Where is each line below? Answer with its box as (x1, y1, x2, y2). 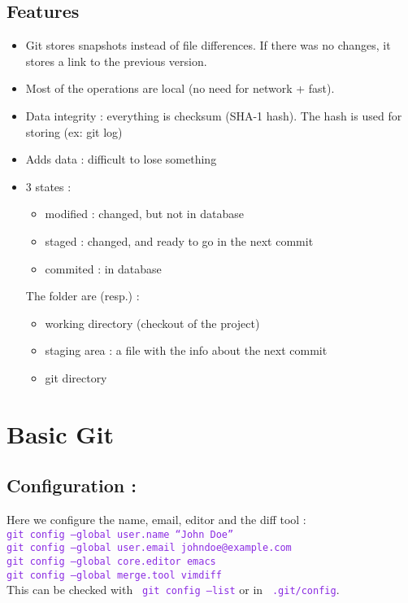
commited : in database (45, 260, 162, 277)
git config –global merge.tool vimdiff (7, 569, 222, 581)
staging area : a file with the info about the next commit (45, 342, 328, 359)
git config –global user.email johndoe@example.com (7, 542, 292, 554)
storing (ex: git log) (25, 123, 123, 140)
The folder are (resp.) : (25, 287, 140, 304)
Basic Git (7, 417, 114, 450)
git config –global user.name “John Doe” (7, 528, 234, 540)
